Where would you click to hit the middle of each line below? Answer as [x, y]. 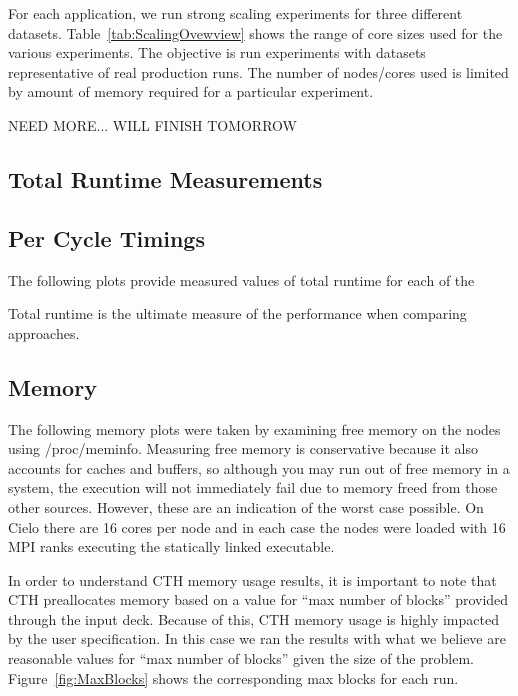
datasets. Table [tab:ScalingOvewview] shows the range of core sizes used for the [255, 32]
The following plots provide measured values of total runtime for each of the [241, 279]
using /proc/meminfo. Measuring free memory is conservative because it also [243, 448]
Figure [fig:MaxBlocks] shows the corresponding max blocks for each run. [233, 677]
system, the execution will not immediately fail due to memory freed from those [253, 487]
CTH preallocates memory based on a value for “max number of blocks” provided [258, 599]
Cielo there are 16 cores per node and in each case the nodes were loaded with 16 [257, 526]
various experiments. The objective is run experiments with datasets [217, 52]
